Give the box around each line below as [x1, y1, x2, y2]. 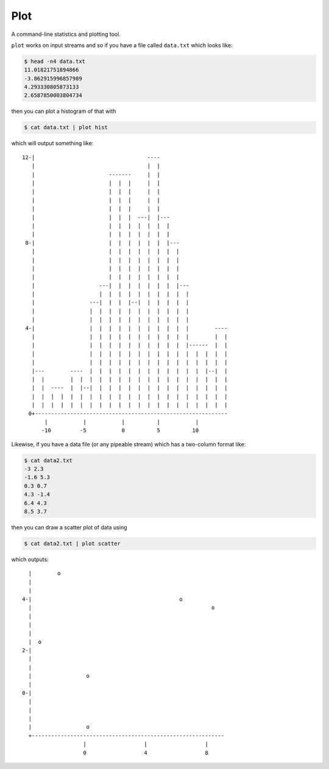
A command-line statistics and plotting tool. [11, 30, 121, 38]
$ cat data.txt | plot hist [24, 124, 108, 131]
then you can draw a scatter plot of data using [11, 524, 127, 531]
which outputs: [11, 556, 49, 563]
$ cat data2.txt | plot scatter [24, 540, 121, 547]
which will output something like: [11, 140, 94, 147]
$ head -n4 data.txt [24, 58, 85, 65]
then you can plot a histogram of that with [11, 107, 116, 115]
